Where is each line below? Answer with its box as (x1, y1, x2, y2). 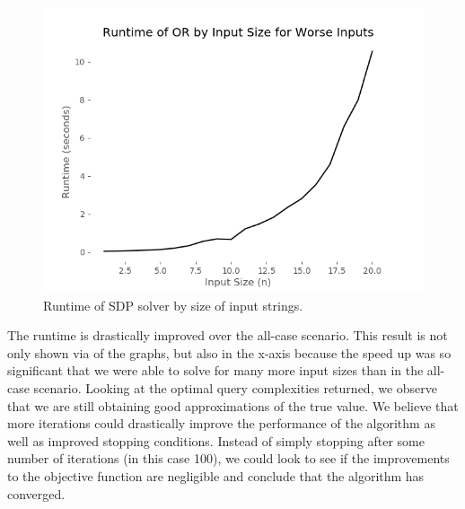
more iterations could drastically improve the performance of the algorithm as (7, 414, 435, 433)
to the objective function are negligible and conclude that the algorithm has (7, 466, 425, 485)
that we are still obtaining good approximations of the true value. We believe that (7, 396, 459, 415)
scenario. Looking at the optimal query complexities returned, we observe (33, 378, 437, 397)
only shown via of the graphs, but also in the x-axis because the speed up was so (7, 343, 452, 362)
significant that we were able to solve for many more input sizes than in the (7, 361, 424, 380)
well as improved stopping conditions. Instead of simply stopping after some (7, 431, 425, 450)
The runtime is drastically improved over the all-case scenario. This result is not (7, 326, 448, 345)
